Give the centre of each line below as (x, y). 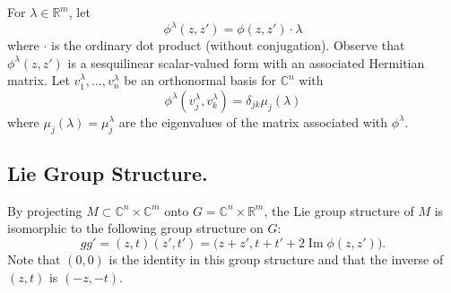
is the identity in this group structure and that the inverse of (276, 259)
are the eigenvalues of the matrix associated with (253, 121)
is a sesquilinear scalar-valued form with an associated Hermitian (246, 62)
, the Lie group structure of (339, 210)
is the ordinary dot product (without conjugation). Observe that (228, 45)
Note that (34, 259)
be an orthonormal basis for (200, 80)
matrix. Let (39, 80)
